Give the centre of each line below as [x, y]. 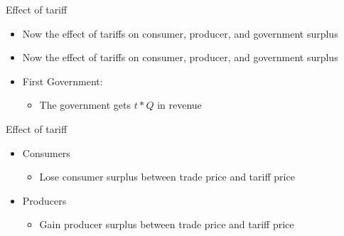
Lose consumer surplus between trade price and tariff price [167, 177]
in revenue [179, 105]
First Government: [63, 81]
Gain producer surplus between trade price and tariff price [167, 224]
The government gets [85, 105]
